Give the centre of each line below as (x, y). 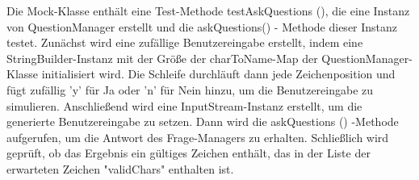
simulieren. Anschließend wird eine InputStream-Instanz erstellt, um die (184, 105)
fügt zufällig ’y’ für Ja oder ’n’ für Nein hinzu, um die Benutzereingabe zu (190, 89)
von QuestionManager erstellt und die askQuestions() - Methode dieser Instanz (202, 26)
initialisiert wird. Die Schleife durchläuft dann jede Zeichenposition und (218, 74)
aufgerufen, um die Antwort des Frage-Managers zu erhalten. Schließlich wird (198, 137)
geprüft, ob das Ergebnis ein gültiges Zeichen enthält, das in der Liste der (189, 153)
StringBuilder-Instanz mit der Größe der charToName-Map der (162, 58)
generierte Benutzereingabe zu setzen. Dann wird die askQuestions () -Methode (203, 121)
